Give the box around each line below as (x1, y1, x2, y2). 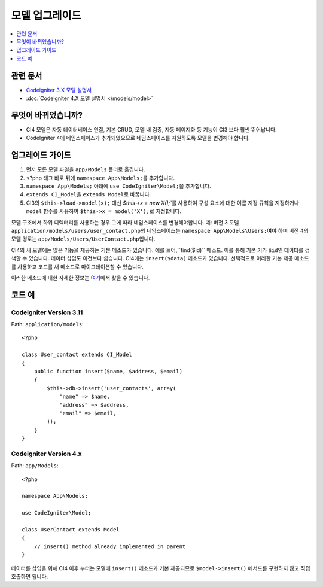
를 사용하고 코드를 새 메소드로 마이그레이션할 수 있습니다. (11, 263, 144, 270)
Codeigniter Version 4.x (11, 449, 82, 458)
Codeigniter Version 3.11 (11, 308, 83, 317)
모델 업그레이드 (11, 9, 81, 22)
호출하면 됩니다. (11, 573, 48, 580)
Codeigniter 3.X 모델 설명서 (26, 86, 92, 93)
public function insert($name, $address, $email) (33, 368, 182, 375)
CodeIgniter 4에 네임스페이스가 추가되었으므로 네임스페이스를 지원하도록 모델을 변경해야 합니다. (26, 135, 251, 142)
